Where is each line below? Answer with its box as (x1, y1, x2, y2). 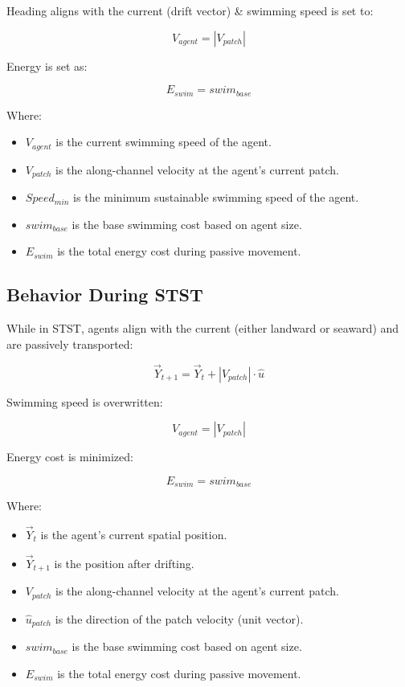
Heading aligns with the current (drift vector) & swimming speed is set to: (6, 2, 374, 18)
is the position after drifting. (54, 554, 194, 571)
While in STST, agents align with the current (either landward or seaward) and (6, 320, 399, 337)
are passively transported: (6, 335, 133, 352)
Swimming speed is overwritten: (6, 393, 163, 410)
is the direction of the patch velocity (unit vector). (55, 610, 304, 627)
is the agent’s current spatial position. (40, 525, 227, 542)
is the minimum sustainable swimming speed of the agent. (73, 189, 359, 206)
